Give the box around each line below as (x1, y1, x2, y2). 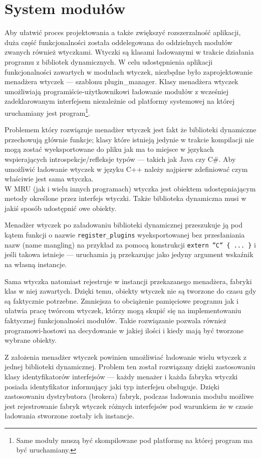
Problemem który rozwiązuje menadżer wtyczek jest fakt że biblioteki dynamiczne (5, 124, 256, 135)
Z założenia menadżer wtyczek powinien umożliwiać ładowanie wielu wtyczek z (5, 351, 247, 362)
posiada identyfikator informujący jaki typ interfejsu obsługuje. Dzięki (5, 381, 219, 391)
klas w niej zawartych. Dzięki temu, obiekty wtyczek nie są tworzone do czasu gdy (5, 286, 256, 296)
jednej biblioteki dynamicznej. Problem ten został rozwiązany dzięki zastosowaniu (5, 361, 255, 372)
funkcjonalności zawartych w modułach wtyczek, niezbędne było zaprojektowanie (5, 66, 252, 77)
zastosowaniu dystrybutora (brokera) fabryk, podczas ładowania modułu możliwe (5, 391, 254, 401)
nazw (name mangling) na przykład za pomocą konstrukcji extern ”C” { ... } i (5, 239, 256, 250)
